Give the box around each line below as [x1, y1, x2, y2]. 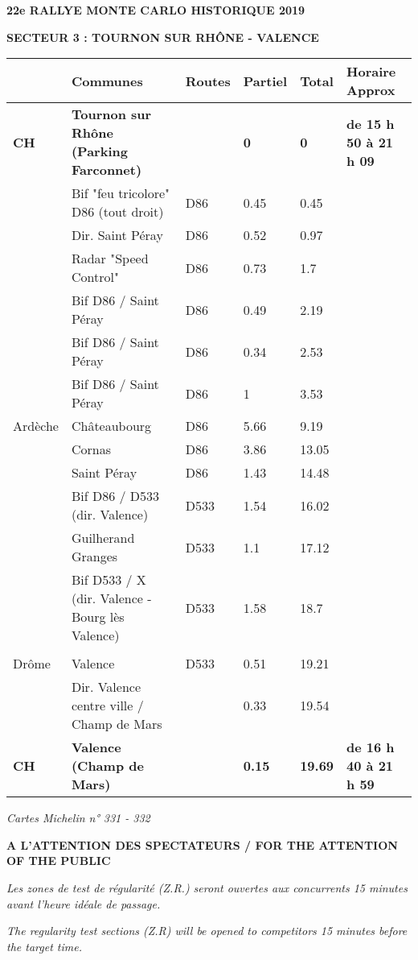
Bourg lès [71, 607, 125, 627]
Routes [185, 71, 231, 90]
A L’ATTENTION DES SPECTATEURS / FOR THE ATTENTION [6, 836, 398, 853]
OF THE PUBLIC [6, 852, 111, 869]
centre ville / [71, 696, 144, 715]
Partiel [243, 71, 288, 90]
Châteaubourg [71, 416, 152, 436]
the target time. [6, 937, 82, 954]
